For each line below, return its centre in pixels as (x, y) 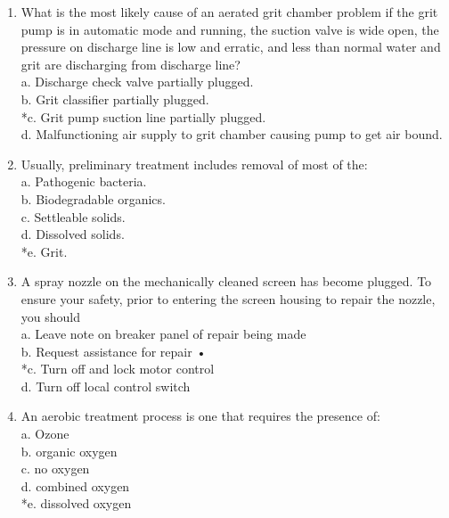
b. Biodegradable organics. (93, 198)
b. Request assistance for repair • (114, 351)
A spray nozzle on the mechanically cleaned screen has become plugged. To (226, 281)
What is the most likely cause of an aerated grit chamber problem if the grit (229, 12)
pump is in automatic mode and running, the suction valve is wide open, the (230, 29)
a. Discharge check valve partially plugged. (137, 82)
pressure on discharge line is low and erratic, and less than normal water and (231, 47)
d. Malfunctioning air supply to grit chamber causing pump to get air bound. (232, 134)
